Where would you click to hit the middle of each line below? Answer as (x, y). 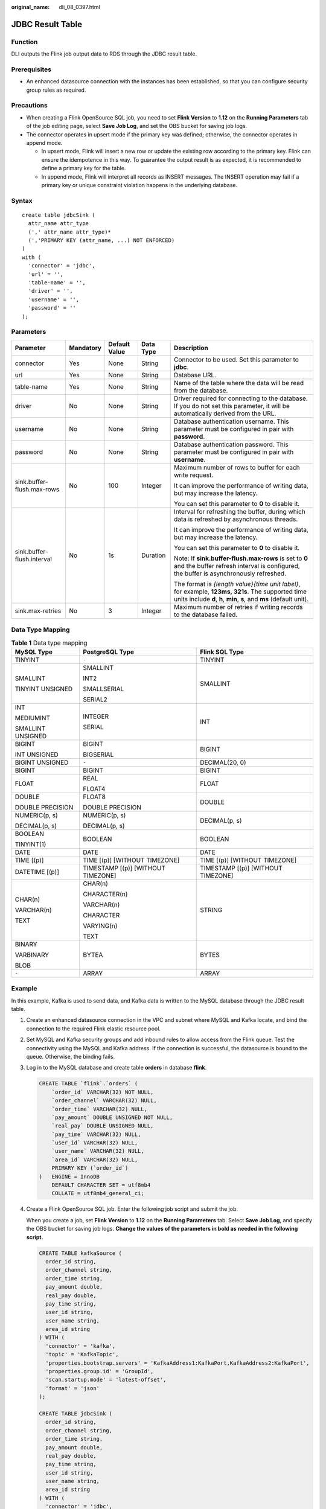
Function (24, 42)
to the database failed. (206, 614)
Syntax (22, 200)
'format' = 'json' (72, 1388)
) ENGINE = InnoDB (69, 1176)
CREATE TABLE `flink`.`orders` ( (88, 1084)
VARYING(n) (100, 925)
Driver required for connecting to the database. (241, 398)
